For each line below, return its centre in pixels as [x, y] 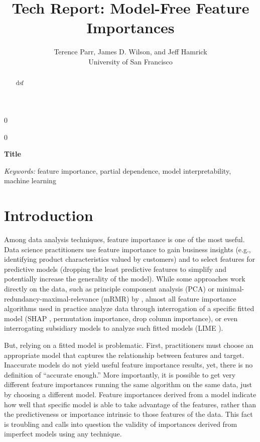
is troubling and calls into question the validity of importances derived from [121, 424]
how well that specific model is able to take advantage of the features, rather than [130, 404]
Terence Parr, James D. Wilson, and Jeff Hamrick [131, 52]
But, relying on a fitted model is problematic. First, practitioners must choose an [129, 345]
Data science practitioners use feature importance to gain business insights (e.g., [127, 249]
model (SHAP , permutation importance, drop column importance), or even [121, 318]
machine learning [30, 180]
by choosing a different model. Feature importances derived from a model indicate [130, 394]
